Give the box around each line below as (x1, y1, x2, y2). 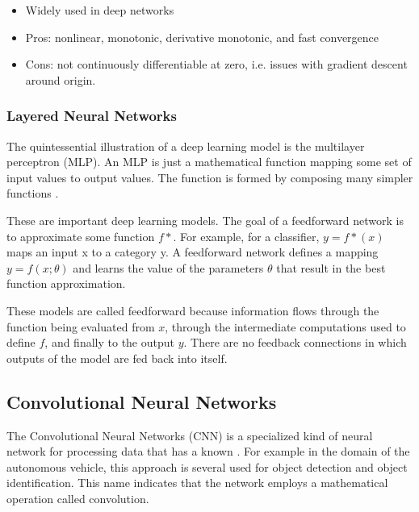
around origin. (25, 71, 96, 88)
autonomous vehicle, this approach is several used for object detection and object (6, 458, 408, 475)
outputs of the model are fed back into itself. (6, 349, 228, 366)
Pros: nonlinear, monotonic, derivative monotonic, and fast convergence (25, 28, 379, 45)
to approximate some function (6, 227, 155, 244)
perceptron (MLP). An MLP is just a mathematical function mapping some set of (6, 153, 412, 170)
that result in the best (276, 259, 386, 276)
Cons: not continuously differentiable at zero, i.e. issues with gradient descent (25, 56, 408, 73)
